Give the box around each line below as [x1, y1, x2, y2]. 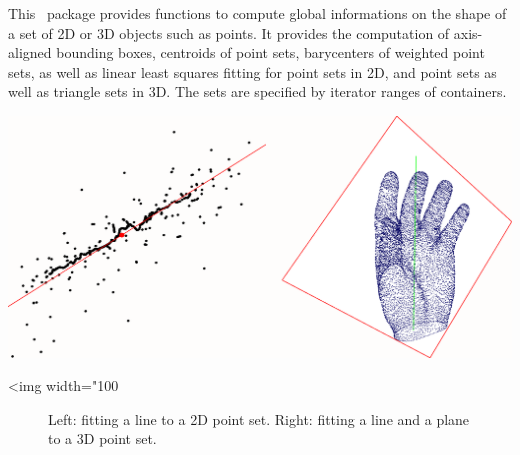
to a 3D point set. [48, 428, 157, 449]
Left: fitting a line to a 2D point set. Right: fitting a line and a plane [48, 408, 470, 429]
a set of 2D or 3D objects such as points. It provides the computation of [8, 22, 450, 43]
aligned [8, 42, 52, 63]
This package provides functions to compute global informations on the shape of [8, 3, 507, 23]
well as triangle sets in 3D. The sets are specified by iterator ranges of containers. [8, 81, 507, 102]
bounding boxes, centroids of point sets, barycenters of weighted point [56, 42, 485, 63]
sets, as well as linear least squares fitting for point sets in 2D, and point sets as [8, 61, 497, 82]
